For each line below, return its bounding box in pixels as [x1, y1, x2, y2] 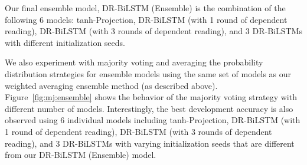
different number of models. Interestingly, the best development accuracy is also [5, 102, 293, 114]
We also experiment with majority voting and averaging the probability [5, 56, 263, 68]
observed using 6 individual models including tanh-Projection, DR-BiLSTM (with [5, 114, 301, 126]
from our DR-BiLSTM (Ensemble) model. [5, 148, 156, 161]
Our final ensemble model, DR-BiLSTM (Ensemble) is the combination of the [5, 2, 286, 14]
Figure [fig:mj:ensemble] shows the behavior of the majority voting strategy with [5, 91, 297, 103]
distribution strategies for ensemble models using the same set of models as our [5, 67, 292, 80]
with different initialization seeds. [5, 36, 125, 48]
